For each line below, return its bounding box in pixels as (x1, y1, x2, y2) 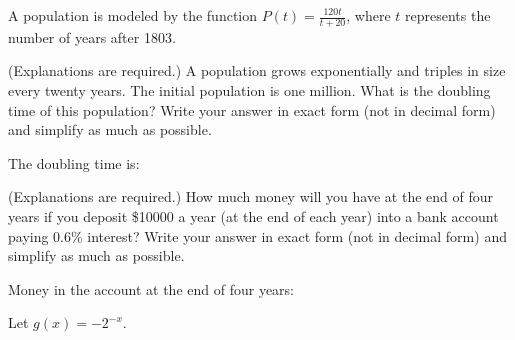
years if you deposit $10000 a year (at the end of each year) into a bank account (8, 205, 499, 226)
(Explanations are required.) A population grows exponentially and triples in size (8, 60, 506, 81)
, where (346, 5, 391, 25)
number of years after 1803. (8, 26, 176, 47)
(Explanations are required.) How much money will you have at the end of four (8, 186, 494, 207)
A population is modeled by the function (8, 5, 258, 25)
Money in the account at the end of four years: (8, 278, 294, 299)
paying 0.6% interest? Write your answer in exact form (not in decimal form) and (8, 225, 507, 246)
